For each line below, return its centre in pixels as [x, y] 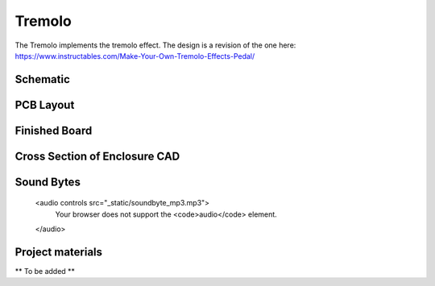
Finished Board [54, 130]
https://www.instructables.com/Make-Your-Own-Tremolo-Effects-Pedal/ [135, 56]
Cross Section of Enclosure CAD [97, 156]
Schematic [42, 79]
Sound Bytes [48, 182]
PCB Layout [45, 105]
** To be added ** [45, 271]
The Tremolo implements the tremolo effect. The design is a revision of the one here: [155, 45]
